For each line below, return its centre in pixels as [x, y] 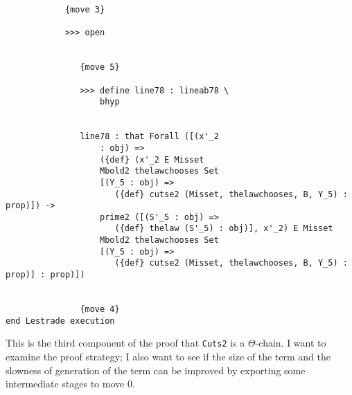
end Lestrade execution [60, 321]
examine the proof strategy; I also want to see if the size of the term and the [168, 357]
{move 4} [100, 310]
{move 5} [100, 67]
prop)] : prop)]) [45, 275]
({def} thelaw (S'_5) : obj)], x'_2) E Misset [224, 229]
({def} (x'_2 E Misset [152, 159]
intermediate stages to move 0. [70, 384]
